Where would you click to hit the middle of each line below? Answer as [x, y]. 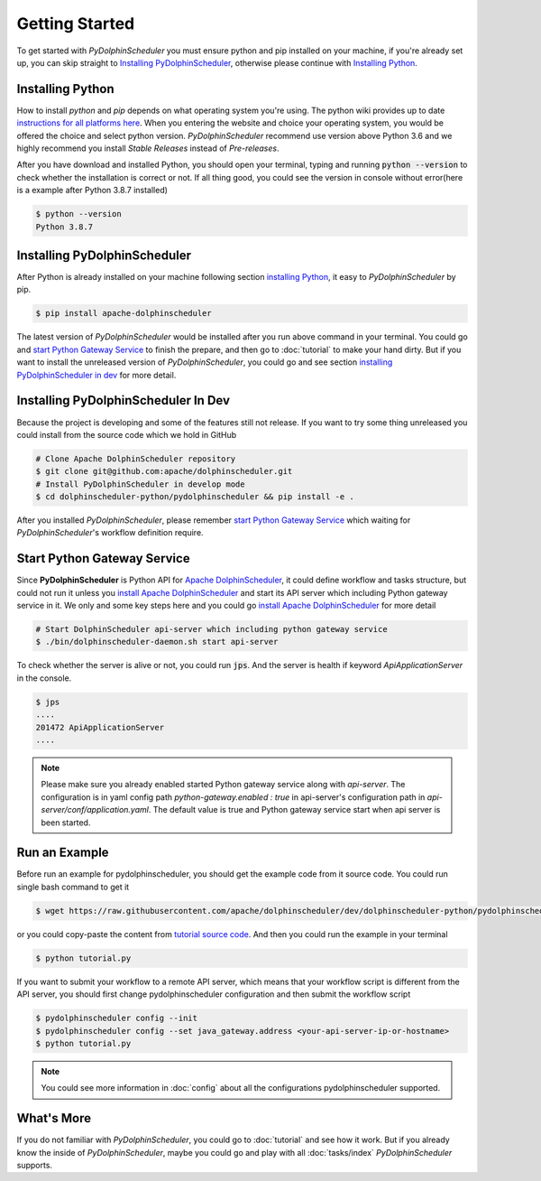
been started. [66, 823]
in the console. [44, 678]
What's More [54, 1118]
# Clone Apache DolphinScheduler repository [136, 459]
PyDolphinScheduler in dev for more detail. [96, 375]
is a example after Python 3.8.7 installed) [92, 191]
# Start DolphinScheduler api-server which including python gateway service [211, 629]
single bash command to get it [73, 887]
